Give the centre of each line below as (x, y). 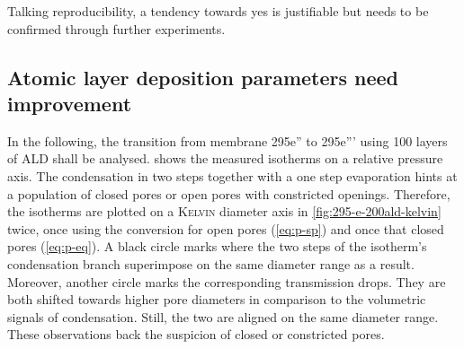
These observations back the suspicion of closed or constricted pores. (196, 334)
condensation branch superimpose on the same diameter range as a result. (211, 263)
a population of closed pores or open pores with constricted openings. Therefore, (229, 193)
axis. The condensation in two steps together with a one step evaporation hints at (232, 175)
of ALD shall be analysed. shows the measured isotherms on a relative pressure (225, 158)
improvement (70, 103)
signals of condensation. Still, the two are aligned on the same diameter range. (223, 316)
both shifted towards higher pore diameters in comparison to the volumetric (217, 299)
